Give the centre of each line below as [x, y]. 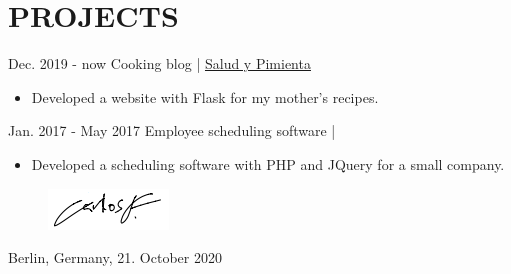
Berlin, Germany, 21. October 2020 [115, 257]
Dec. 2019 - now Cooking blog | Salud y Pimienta [159, 63]
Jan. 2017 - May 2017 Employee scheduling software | [172, 130]
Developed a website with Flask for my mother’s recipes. [205, 96]
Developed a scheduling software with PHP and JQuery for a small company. [268, 163]
